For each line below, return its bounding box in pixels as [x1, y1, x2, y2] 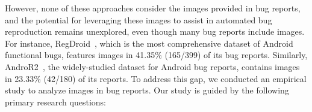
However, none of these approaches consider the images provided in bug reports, [5, 2, 301, 14]
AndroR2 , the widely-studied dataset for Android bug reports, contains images [5, 60, 300, 72]
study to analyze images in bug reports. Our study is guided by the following [5, 84, 289, 96]
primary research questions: [5, 95, 106, 108]
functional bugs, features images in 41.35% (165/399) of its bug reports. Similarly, [5, 49, 308, 61]
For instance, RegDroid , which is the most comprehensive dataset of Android [5, 37, 293, 49]
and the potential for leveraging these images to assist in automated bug [5, 13, 272, 26]
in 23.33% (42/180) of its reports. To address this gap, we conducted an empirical [5, 72, 307, 84]
